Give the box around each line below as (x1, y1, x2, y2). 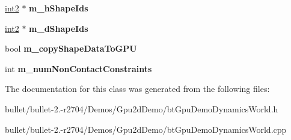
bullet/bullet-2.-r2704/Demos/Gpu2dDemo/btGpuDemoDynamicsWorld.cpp (5, 123, 287, 135)
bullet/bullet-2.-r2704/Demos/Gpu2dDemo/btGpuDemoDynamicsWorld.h (5, 102, 278, 115)
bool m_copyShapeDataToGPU (5, 42, 137, 55)
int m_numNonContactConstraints (5, 62, 152, 75)
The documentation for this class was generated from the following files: (5, 82, 270, 95)
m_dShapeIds (29, 22, 88, 34)
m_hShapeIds (29, 2, 88, 14)
